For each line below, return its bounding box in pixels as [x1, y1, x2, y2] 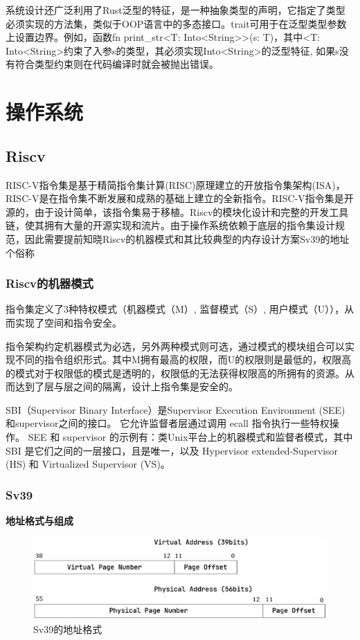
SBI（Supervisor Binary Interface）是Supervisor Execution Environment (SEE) [6, 402, 345, 417]
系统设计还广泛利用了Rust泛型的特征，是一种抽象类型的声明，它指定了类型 [6, 3, 345, 17]
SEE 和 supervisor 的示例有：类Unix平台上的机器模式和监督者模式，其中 [28, 430, 353, 444]
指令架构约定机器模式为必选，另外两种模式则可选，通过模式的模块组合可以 [6, 338, 345, 353]
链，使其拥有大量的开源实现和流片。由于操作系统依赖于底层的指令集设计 [6, 218, 335, 232]
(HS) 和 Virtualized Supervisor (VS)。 [6, 457, 170, 471]
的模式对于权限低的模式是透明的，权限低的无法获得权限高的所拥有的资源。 [6, 365, 345, 380]
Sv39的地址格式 [33, 621, 102, 636]
